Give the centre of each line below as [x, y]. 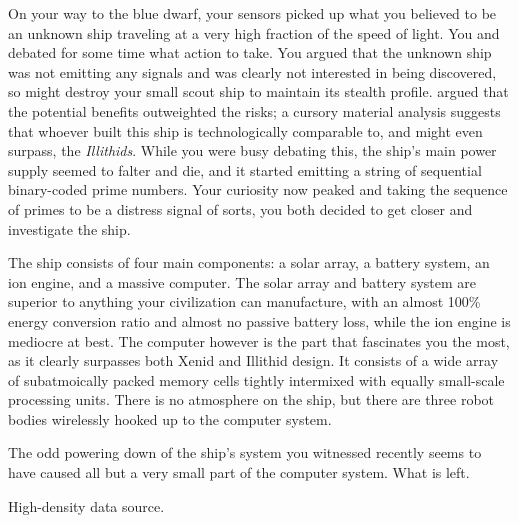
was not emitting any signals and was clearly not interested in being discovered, [252, 71]
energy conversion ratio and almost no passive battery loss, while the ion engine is [259, 320]
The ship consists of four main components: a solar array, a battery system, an [249, 262]
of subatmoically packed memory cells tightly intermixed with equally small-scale [256, 379]
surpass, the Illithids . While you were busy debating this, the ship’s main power [252, 150]
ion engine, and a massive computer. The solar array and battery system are [242, 281]
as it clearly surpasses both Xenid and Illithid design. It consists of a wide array [253, 360]
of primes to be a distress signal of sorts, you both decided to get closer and [240, 208]
